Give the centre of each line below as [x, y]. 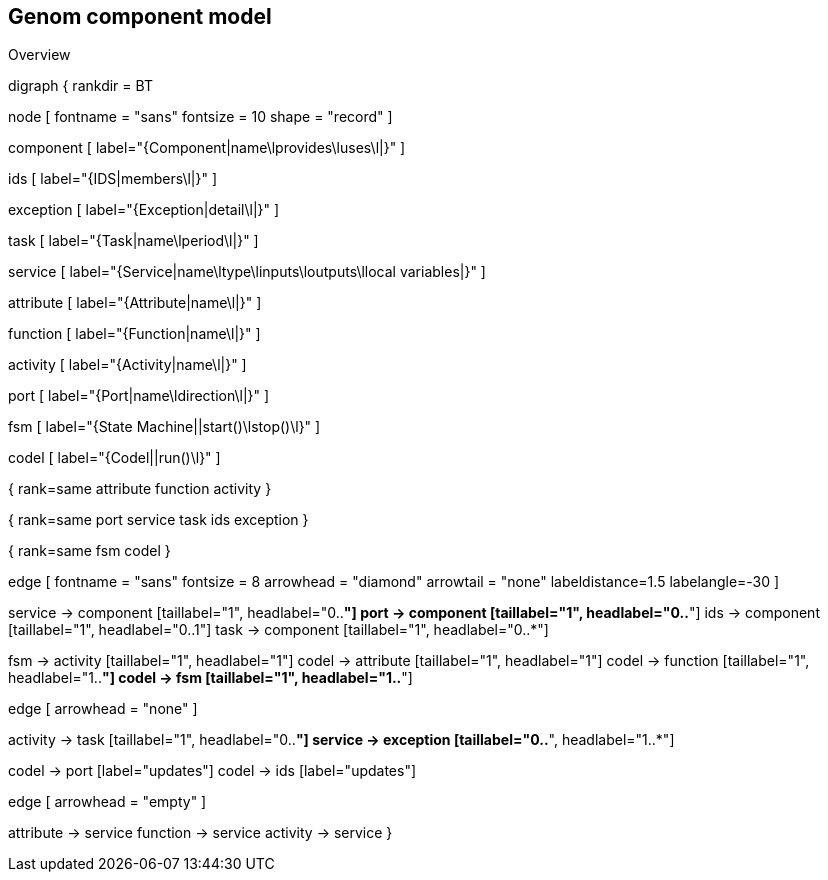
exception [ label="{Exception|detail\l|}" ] [144, 210]
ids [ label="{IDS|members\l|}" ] [113, 179]
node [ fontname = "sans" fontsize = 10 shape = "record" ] [200, 117]
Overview [39, 55]
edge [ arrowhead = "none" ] [103, 709]
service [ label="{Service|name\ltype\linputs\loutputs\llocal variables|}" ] [247, 272]
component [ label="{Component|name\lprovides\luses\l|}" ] [207, 148]
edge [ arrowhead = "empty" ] [107, 802]
